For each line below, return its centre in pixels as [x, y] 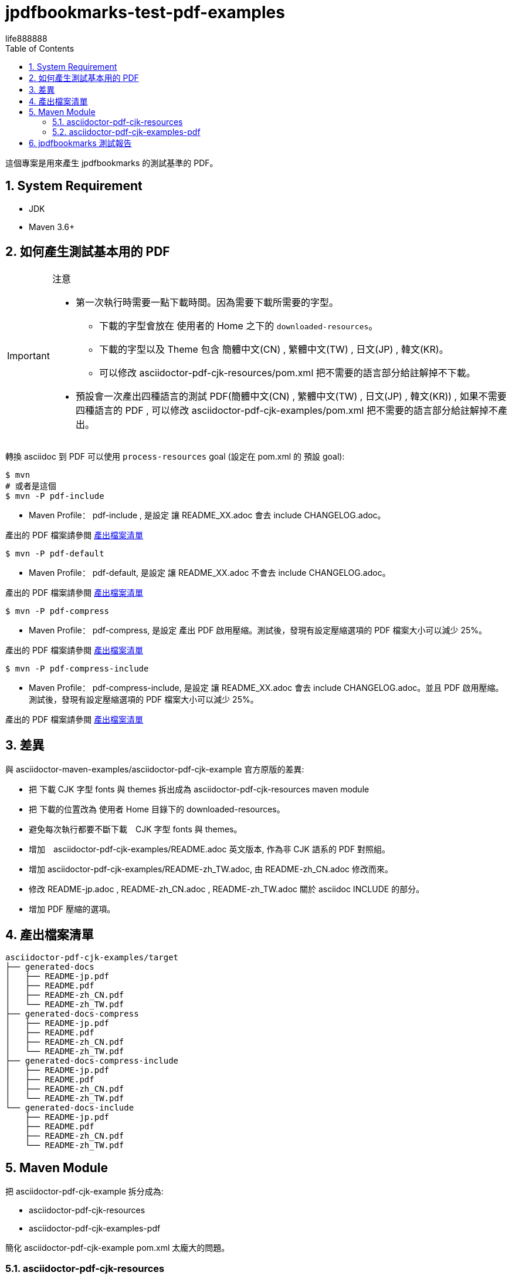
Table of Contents [40, 48]
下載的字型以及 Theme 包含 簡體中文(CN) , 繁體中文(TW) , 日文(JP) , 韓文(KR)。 [274, 350]
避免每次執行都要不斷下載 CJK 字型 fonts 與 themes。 [135, 829]
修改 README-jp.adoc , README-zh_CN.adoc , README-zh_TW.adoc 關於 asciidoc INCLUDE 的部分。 [227, 889]
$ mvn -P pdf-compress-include [77, 669]
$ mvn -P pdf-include [55, 496]
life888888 [26, 38]
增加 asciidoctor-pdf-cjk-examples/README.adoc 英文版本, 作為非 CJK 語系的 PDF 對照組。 [210, 849]
